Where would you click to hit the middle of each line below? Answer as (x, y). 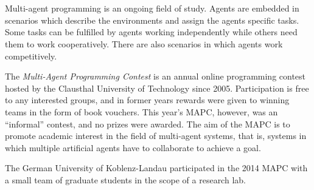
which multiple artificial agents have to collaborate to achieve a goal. (133, 147)
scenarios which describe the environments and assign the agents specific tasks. (152, 20)
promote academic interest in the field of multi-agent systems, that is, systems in (156, 136)
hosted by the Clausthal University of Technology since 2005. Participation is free (157, 88)
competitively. (31, 56)
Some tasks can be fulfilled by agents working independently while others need (151, 32)
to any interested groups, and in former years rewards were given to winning (147, 100)
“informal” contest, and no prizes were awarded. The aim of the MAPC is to (148, 124)
